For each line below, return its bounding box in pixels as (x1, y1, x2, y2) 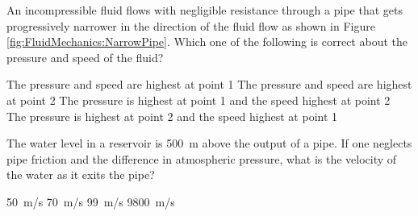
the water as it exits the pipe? (6, 166, 155, 183)
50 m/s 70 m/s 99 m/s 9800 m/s (6, 193, 175, 210)
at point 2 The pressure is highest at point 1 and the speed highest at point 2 (6, 91, 391, 108)
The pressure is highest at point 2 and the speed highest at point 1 (6, 107, 338, 124)
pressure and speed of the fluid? (6, 48, 164, 65)
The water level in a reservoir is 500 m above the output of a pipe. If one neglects (6, 135, 412, 152)
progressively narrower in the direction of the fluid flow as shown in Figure (6, 17, 375, 34)
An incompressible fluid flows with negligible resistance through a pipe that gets (6, 2, 403, 18)
